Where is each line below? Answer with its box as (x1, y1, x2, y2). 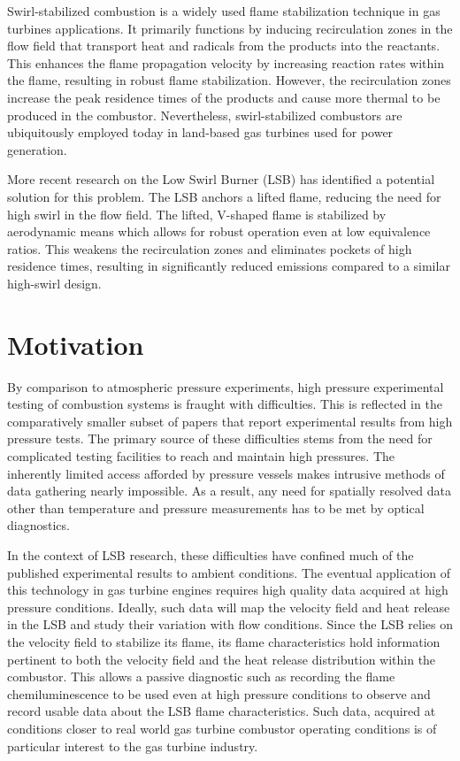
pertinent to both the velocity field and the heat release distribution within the (7, 650, 436, 668)
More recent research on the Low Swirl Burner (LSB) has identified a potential (7, 170, 435, 188)
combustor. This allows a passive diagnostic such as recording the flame (7, 667, 395, 686)
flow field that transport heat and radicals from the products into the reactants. (7, 36, 441, 55)
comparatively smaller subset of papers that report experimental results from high (7, 411, 453, 430)
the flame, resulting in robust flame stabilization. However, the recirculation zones (7, 71, 451, 89)
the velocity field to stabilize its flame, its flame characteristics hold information (7, 632, 441, 650)
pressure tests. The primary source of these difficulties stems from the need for (7, 429, 433, 448)
